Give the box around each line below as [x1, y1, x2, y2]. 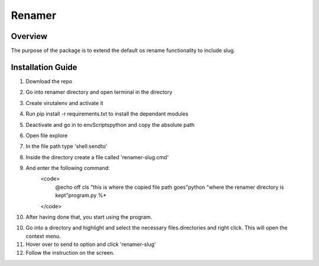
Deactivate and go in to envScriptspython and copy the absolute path [25, 121, 195, 128]
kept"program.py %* [55, 192, 107, 199]
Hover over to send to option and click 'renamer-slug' [25, 241, 156, 248]
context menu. [25, 232, 61, 239]
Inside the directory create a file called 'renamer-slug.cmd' [25, 153, 169, 160]
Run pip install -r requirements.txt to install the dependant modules [25, 110, 188, 117]
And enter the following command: [25, 165, 110, 172]
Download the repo [25, 77, 73, 85]
